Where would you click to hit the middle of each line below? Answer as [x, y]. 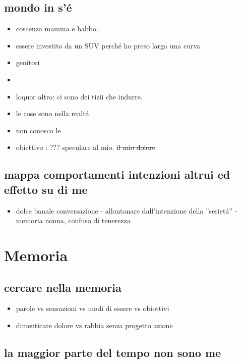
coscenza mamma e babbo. [57, 29]
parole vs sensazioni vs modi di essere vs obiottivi [93, 308]
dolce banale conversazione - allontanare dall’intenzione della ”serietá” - [127, 210]
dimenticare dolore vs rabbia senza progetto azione [94, 325]
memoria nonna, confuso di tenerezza [73, 220]
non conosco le [38, 130]
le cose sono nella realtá [52, 113]
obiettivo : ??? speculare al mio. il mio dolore [86, 147]
